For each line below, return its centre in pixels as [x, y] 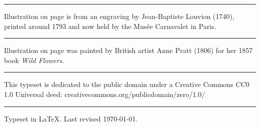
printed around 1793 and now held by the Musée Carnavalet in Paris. [110, 26]
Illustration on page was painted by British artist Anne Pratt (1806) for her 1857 [128, 50]
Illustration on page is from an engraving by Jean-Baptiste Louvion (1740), [119, 16]
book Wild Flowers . [34, 60]
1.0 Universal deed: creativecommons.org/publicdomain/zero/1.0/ [105, 94]
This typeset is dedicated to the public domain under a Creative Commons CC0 [127, 84]
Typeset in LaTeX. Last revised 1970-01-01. [71, 118]
